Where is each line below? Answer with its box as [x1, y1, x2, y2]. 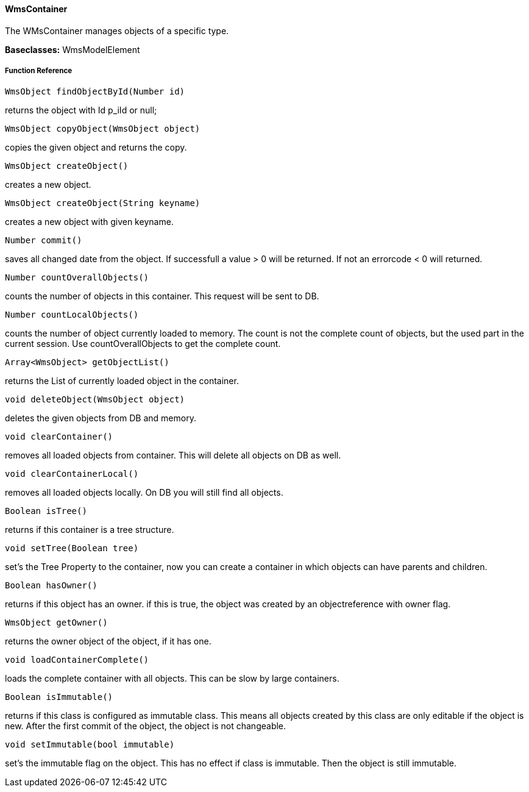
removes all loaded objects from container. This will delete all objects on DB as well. [5, 450, 341, 461]
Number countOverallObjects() [5, 273, 149, 283]
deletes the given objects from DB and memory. [5, 413, 196, 424]
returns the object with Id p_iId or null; [5, 105, 157, 116]
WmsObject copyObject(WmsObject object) [5, 124, 201, 134]
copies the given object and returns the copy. [5, 142, 187, 153]
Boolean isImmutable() [5, 692, 113, 702]
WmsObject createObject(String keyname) [5, 198, 201, 209]
